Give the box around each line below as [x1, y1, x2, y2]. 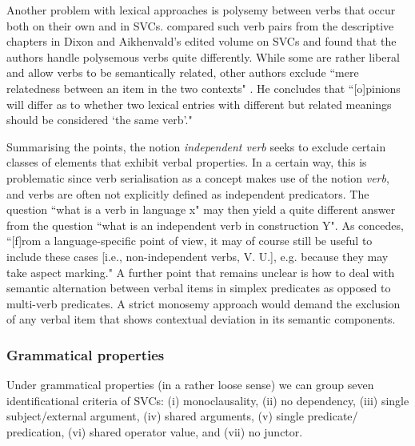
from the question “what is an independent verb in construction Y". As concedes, [6, 216, 404, 233]
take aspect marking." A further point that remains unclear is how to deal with [6, 263, 395, 280]
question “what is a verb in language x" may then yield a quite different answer [6, 201, 396, 218]
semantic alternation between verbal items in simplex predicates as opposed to [6, 279, 391, 296]
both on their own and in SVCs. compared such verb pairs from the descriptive [6, 17, 394, 34]
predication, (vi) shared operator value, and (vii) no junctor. [6, 423, 303, 440]
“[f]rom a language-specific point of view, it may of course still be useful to [6, 232, 373, 249]
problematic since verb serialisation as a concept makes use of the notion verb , [6, 169, 389, 186]
